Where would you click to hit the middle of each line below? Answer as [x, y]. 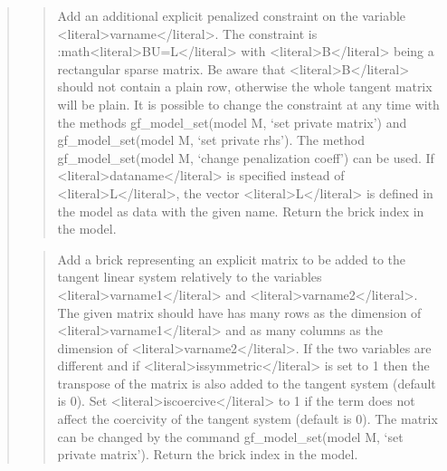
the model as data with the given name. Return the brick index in [241, 211]
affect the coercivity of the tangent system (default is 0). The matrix [247, 419]
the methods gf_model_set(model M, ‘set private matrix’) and [232, 122]
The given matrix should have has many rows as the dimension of [239, 312]
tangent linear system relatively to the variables [190, 277]
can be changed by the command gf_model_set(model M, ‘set [230, 436]
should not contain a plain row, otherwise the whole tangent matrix [245, 87]
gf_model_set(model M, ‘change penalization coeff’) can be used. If [246, 157]
